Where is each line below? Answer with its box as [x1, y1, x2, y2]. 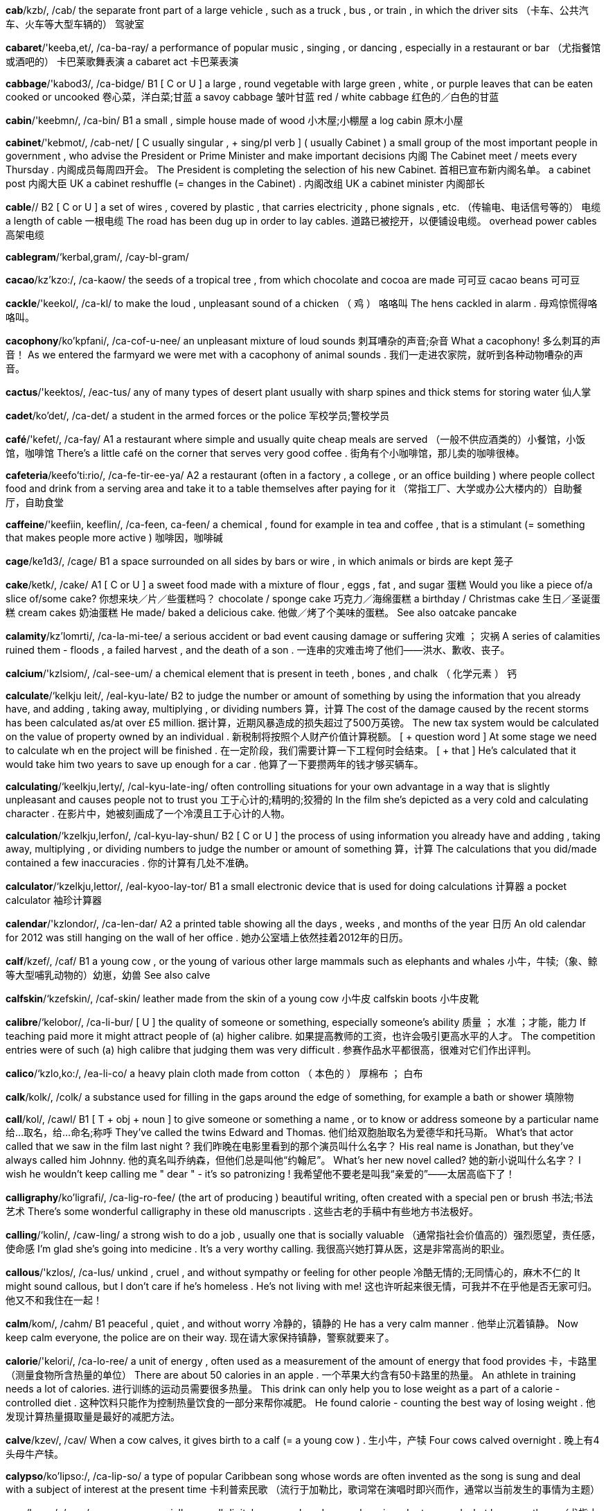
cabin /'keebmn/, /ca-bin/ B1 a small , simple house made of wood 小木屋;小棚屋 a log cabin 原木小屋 [6, 114, 463, 126]
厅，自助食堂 [6, 496, 64, 508]
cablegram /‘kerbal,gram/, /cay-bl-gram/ [6, 251, 189, 263]
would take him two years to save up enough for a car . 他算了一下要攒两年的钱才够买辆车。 [6, 758, 424, 770]
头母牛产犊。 [6, 1448, 64, 1460]
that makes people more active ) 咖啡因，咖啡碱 [6, 532, 223, 543]
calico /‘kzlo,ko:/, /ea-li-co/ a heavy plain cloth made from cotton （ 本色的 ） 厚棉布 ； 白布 [6, 1067, 423, 1079]
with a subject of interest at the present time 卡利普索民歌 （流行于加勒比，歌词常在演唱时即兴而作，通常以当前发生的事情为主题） [6, 1483, 600, 1495]
